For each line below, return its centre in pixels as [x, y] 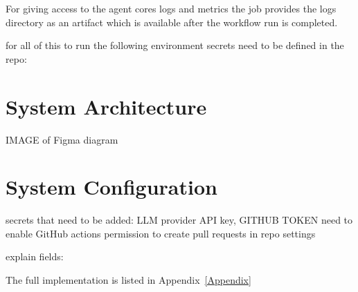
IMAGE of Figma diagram [62, 139]
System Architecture [106, 106]
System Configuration [111, 187]
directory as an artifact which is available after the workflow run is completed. [172, 22]
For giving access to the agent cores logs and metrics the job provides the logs [171, 8]
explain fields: [35, 256]
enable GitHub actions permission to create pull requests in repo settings [161, 233]
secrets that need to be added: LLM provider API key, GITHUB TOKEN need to [179, 220]
